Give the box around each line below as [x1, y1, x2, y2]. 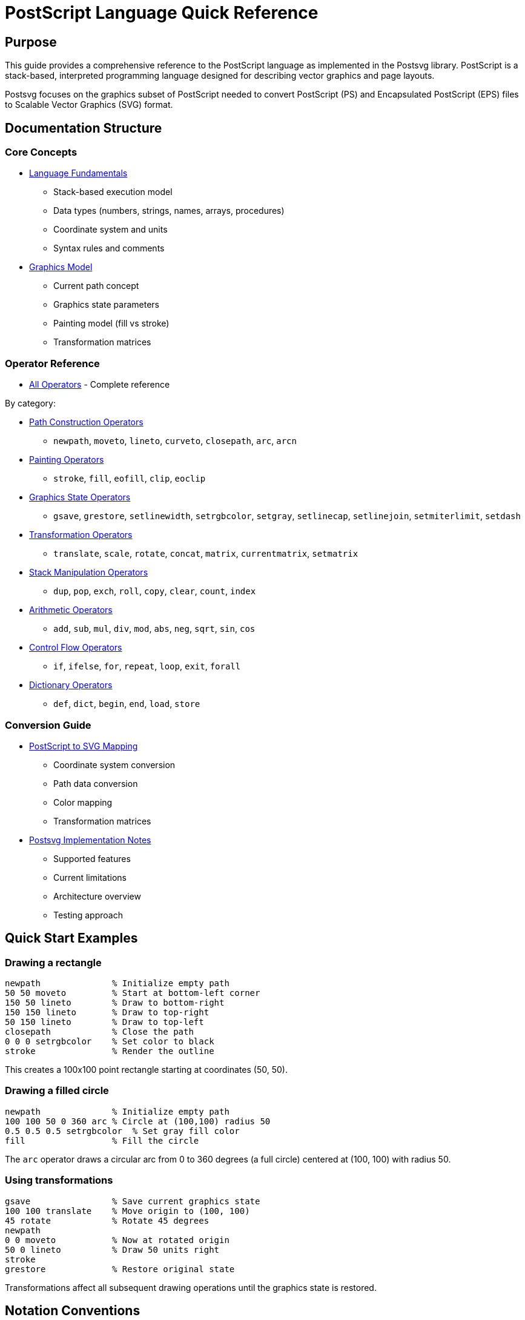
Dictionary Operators [29, 680, 113, 691]
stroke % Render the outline [5, 1046, 214, 1056]
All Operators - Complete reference [29, 379, 170, 390]
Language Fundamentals [29, 168, 128, 179]
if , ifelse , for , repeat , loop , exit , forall [53, 661, 241, 672]
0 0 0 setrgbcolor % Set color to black [5, 1036, 214, 1047]
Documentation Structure [5, 120, 162, 136]
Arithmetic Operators [29, 605, 113, 615]
